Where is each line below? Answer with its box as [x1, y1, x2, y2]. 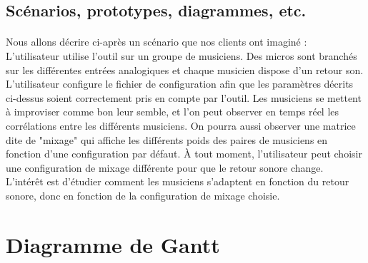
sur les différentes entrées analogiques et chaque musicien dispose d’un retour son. [6, 62, 364, 77]
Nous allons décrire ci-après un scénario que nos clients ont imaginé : [6, 34, 307, 49]
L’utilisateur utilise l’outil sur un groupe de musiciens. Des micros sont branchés [6, 48, 357, 63]
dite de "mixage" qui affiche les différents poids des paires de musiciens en [6, 132, 328, 147]
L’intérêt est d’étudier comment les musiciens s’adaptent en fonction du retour [6, 174, 349, 189]
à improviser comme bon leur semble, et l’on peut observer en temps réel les [6, 104, 339, 119]
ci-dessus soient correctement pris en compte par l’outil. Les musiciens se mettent [6, 90, 362, 105]
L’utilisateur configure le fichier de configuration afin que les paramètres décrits [6, 76, 354, 91]
